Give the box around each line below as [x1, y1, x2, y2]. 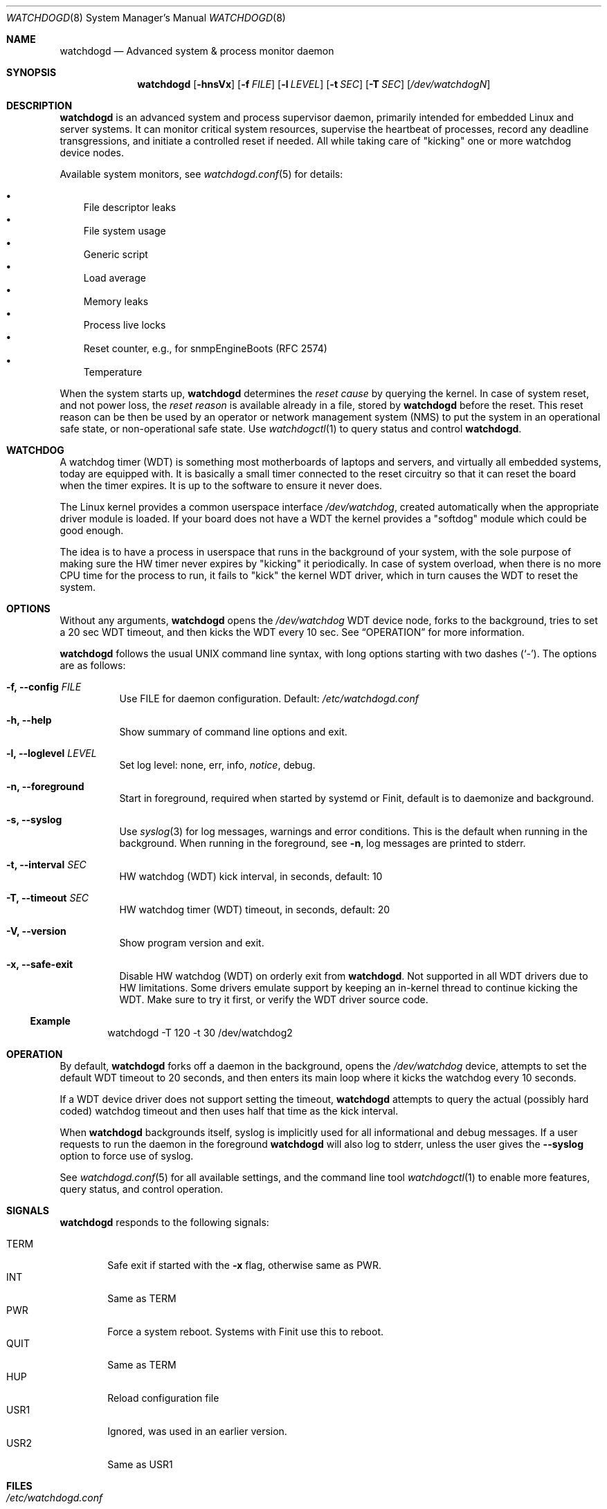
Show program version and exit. [119, 937, 264, 949]
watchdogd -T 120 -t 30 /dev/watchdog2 [107, 1027, 293, 1039]
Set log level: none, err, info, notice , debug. [119, 759, 316, 771]
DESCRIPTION [6, 100, 73, 111]
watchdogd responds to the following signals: [60, 1216, 269, 1228]
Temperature [83, 366, 143, 378]
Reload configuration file [107, 1392, 219, 1404]
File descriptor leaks [83, 201, 176, 213]
